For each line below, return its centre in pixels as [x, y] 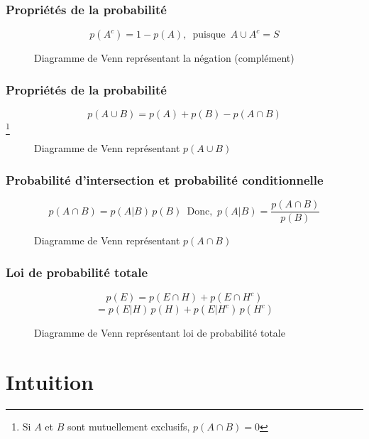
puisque [209, 35]
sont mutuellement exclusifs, [128, 426]
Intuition [50, 381]
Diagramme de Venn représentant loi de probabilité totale [160, 333]
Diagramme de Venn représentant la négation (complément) [164, 58]
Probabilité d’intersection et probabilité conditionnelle [165, 179]
